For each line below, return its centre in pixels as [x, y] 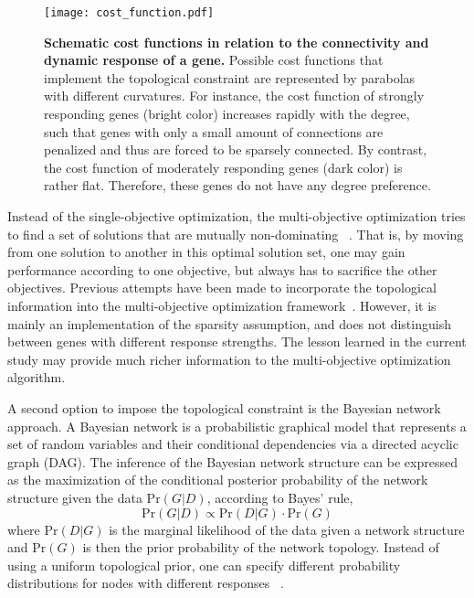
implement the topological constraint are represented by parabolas [230, 77]
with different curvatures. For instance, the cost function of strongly [234, 96]
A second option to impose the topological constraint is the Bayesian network [224, 407]
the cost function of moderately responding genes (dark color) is [223, 167]
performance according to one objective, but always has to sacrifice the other [222, 269]
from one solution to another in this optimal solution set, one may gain [206, 252]
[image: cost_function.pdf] [129, 13]
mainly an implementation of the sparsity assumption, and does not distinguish [229, 323]
